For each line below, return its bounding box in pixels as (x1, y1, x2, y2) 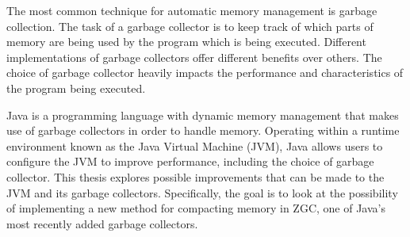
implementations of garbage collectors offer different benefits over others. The (6, 48, 382, 65)
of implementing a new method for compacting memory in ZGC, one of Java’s (6, 200, 385, 216)
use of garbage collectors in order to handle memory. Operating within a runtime (6, 122, 400, 139)
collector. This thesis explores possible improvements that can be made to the (6, 168, 385, 185)
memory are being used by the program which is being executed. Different (6, 33, 366, 50)
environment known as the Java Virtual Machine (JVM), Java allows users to (6, 137, 383, 154)
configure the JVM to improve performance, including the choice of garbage (6, 153, 374, 170)
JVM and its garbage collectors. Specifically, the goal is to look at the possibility (6, 184, 398, 201)
